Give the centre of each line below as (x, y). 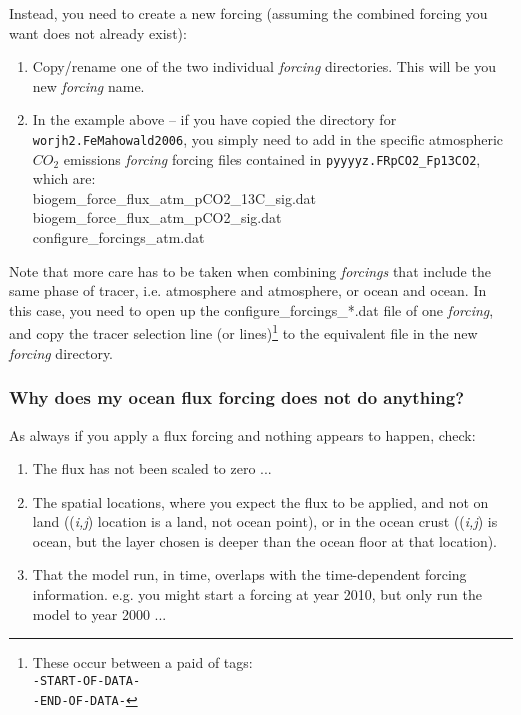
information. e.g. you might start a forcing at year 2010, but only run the (257, 594)
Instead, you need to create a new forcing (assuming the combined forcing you (248, 13)
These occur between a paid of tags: (142, 662)
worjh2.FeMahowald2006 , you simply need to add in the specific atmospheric (268, 138)
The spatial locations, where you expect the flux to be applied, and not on (260, 501)
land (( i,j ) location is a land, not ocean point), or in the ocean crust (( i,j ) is (265, 521)
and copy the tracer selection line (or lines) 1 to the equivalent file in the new (243, 332)
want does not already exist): (98, 32)
